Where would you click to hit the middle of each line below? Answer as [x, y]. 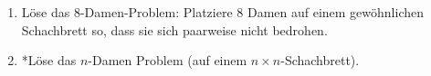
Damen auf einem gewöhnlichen [336, 12]
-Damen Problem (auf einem [168, 60]
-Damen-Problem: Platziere [156, 12]
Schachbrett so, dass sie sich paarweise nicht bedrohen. [174, 29]
